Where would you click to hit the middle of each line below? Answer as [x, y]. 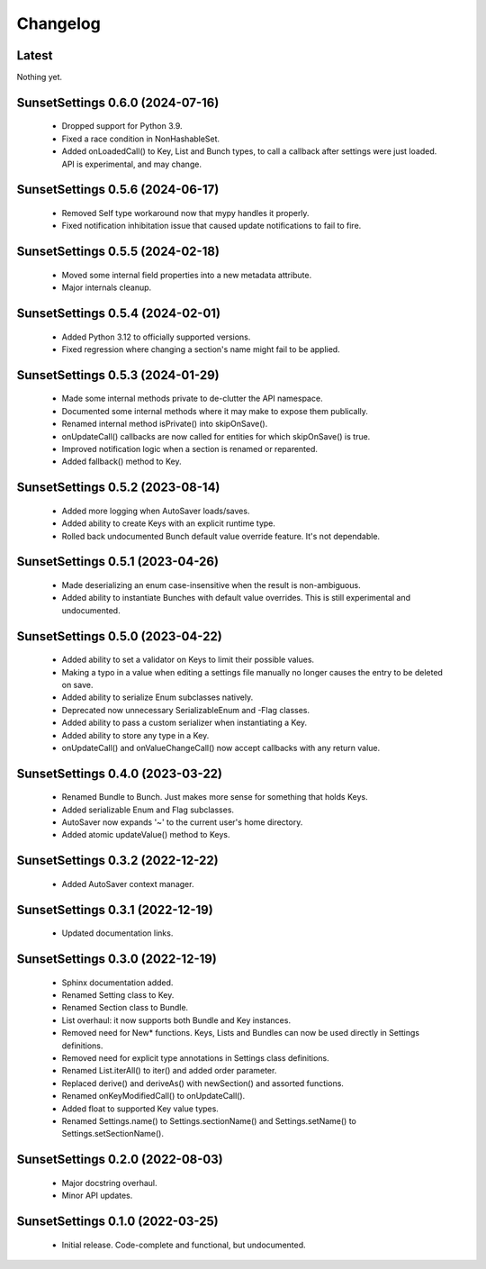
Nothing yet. [40, 77]
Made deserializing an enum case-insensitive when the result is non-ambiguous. [211, 585]
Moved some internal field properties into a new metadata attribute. [187, 275]
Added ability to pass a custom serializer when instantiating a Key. [184, 723]
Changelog [58, 23]
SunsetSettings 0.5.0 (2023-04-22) [119, 636]
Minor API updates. [97, 1196]
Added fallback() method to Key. [121, 462]
